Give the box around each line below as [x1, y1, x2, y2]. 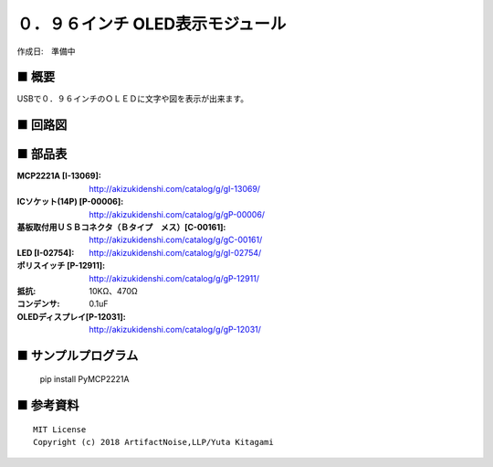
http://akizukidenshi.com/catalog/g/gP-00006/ [89, 208, 265, 219]
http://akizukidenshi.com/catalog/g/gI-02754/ [89, 247, 262, 258]
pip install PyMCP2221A [39, 374, 130, 385]
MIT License [33, 424, 87, 434]
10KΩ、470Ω [89, 285, 139, 296]
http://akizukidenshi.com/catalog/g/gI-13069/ [89, 183, 260, 194]
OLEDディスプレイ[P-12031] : [16, 311, 127, 322]
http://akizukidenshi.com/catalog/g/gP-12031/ [89, 324, 262, 335]
